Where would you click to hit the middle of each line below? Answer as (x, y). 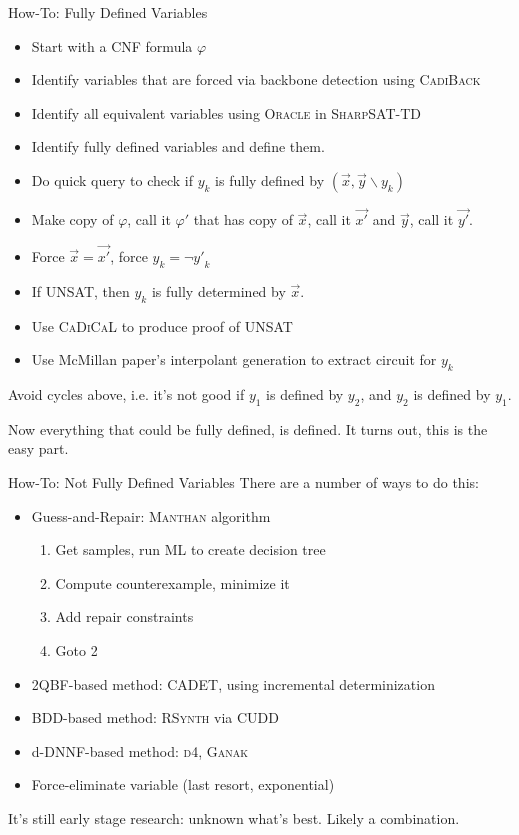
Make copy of (72, 219)
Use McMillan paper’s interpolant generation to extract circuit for (234, 359)
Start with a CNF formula (112, 45)
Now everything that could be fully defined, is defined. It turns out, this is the (248, 428)
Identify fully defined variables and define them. (178, 146)
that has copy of (243, 219)
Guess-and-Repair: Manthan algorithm (151, 515)
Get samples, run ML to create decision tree (190, 549)
